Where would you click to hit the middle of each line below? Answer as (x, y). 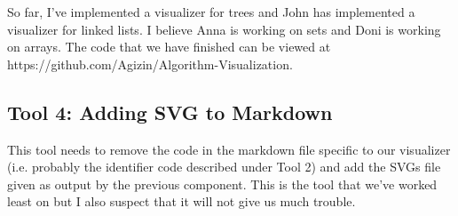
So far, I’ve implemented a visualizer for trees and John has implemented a (211, 12)
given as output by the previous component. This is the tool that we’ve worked (222, 184)
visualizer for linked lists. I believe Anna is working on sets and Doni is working (224, 29)
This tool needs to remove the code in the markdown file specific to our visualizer (229, 149)
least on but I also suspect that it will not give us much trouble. (182, 201)
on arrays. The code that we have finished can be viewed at (169, 47)
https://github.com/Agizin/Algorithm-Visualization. (150, 64)
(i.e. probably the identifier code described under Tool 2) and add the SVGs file (224, 167)
